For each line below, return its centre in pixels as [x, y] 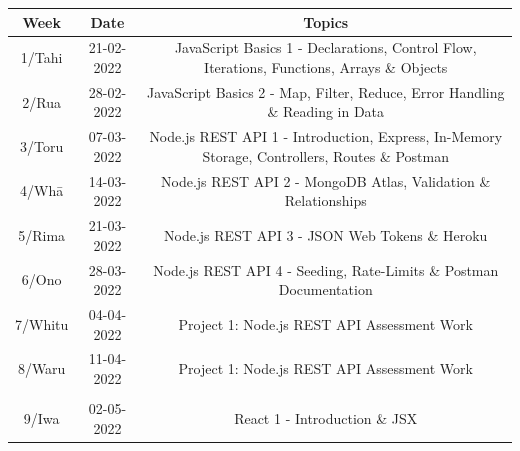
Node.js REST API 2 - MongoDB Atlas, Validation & [326, 180]
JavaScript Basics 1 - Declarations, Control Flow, [325, 47]
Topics [326, 21]
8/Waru [41, 368]
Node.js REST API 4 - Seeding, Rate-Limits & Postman [326, 269]
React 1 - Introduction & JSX [326, 417]
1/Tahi [41, 57]
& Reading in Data [326, 111]
